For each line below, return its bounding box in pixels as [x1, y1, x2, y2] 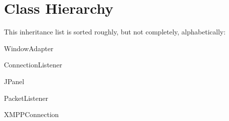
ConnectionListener [4, 60, 62, 70]
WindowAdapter [4, 43, 54, 53]
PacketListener [4, 92, 48, 103]
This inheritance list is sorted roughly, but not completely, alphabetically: [4, 27, 226, 37]
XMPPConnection [4, 109, 59, 120]
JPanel [4, 76, 25, 86]
